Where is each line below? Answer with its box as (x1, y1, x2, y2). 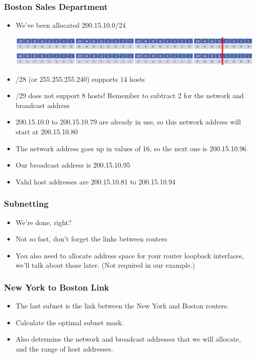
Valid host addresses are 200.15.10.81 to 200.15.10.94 (15, 176, 175, 186)
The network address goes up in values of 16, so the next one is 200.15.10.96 (15, 143, 247, 153)
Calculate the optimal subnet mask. (15, 317, 124, 327)
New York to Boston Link (4, 281, 109, 293)
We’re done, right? (15, 217, 72, 227)
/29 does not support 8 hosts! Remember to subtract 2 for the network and (15, 90, 244, 101)
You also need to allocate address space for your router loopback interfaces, (15, 250, 244, 260)
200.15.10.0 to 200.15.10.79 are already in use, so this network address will (15, 117, 241, 127)
